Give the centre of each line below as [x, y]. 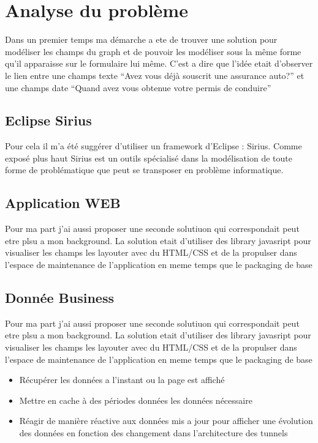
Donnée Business [59, 298]
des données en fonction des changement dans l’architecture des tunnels [153, 433]
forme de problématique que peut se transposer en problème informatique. [144, 170]
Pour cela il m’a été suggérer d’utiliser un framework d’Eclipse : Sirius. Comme [153, 146]
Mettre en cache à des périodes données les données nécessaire [136, 400]
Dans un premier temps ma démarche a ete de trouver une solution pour [141, 39]
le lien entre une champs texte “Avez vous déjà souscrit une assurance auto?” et [155, 75]
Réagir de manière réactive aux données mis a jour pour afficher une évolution [166, 421]
